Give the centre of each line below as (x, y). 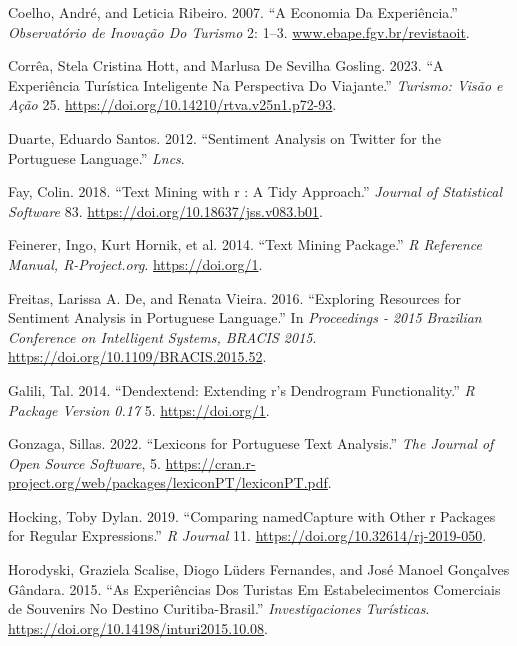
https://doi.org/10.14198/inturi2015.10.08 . (138, 627)
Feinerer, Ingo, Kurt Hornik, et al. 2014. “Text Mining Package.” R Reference (245, 244)
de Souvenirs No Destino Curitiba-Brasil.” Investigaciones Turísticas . (219, 608)
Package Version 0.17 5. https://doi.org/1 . (139, 409)
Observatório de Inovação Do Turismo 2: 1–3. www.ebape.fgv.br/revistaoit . (239, 31)
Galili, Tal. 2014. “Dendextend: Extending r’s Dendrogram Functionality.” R (241, 389)
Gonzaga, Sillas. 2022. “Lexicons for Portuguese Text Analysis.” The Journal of (251, 443)
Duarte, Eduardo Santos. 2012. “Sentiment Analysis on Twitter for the (224, 137)
